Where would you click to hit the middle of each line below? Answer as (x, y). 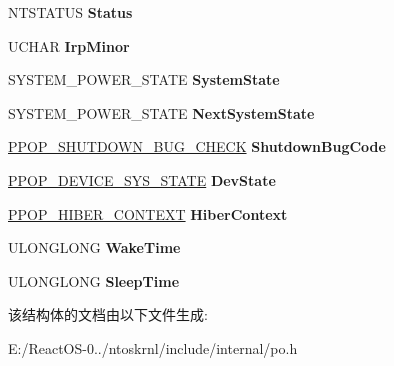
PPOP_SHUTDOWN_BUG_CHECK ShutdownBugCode (197, 146)
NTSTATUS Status (70, 12)
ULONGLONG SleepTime (94, 280)
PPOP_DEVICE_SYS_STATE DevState (142, 179)
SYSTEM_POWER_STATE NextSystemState (161, 112)
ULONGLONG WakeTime (94, 247)
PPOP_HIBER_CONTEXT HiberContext (148, 213)
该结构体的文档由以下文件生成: (108, 314)
